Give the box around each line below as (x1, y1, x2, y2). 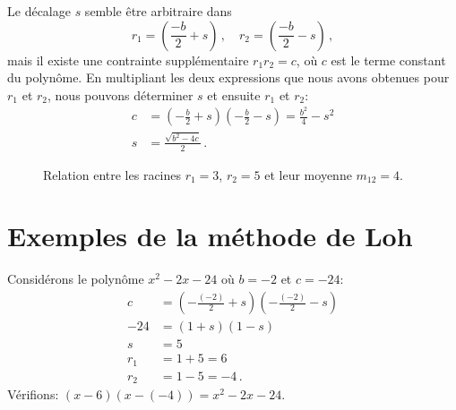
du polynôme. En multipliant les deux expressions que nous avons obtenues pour (7, 68, 450, 87)
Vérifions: (7, 385, 59, 404)
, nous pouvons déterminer (47, 85, 194, 104)
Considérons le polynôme (7, 269, 144, 288)
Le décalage (7, 2, 71, 20)
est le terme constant (331, 50, 446, 69)
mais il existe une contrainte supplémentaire (7, 50, 249, 69)
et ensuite (207, 85, 261, 104)
